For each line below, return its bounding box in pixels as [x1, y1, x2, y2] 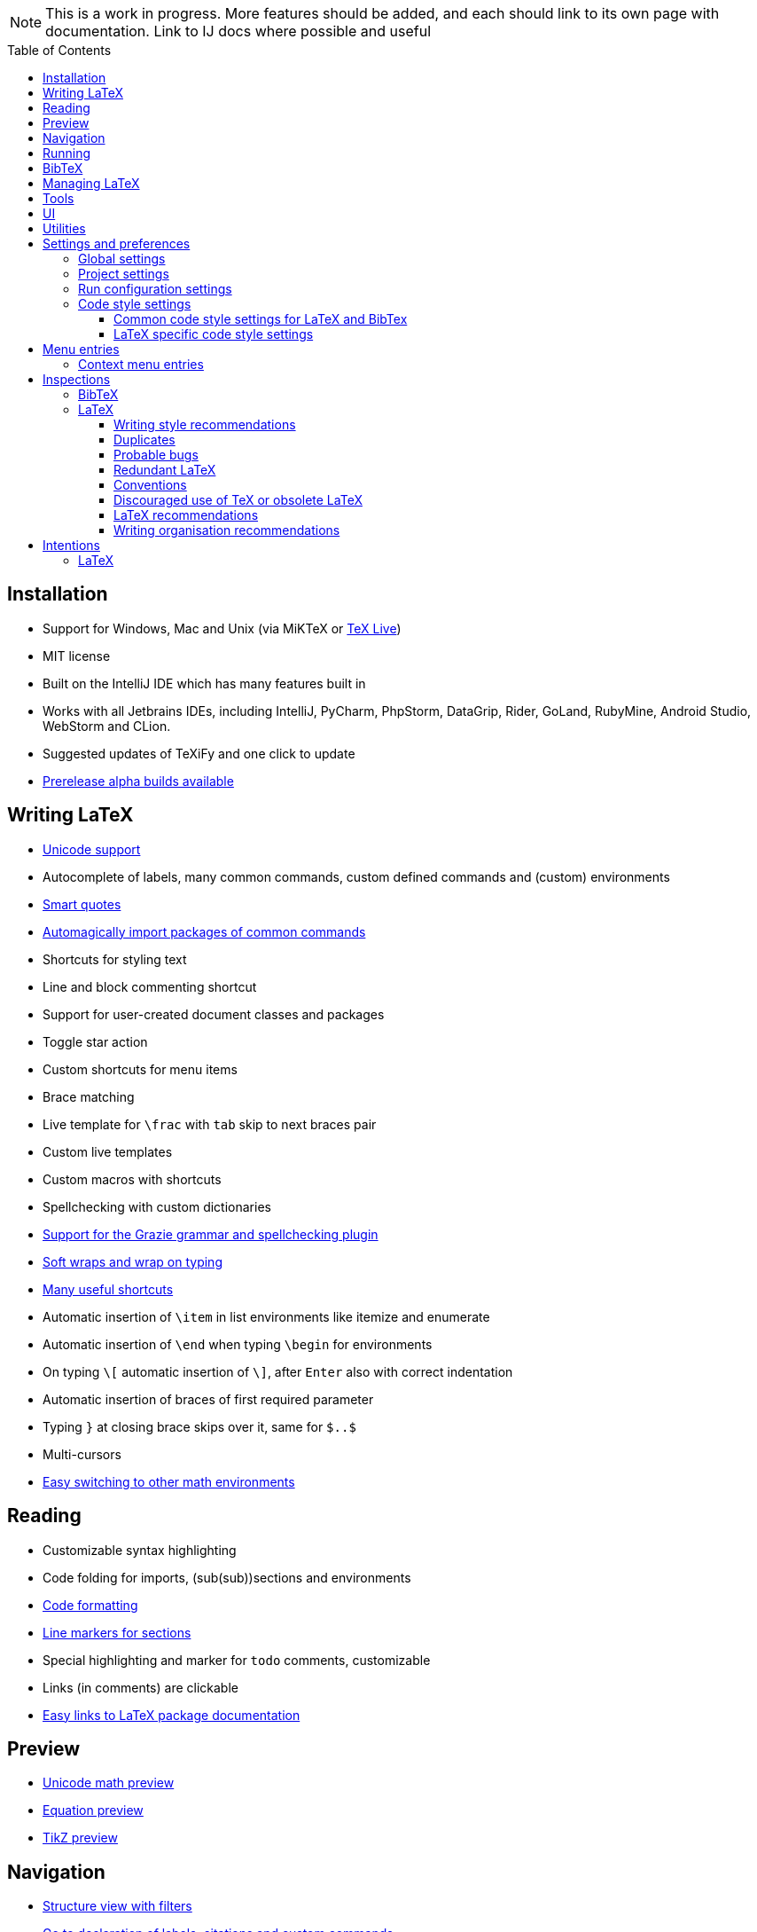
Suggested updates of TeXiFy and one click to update [43, 745, 355, 761]
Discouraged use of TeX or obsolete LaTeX [113, 492, 363, 507]
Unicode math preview [43, 1775, 175, 1791]
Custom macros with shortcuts [43, 1171, 222, 1187]
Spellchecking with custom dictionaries [43, 1198, 271, 1214]
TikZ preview [43, 1830, 118, 1846]
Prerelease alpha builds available [43, 773, 234, 789]
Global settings [78, 251, 166, 266]
